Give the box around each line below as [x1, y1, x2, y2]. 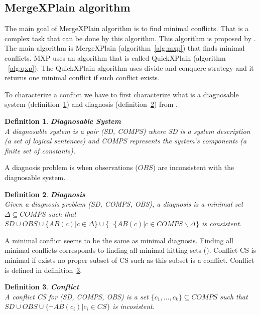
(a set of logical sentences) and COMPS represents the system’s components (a [5, 135, 247, 146]
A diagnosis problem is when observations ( [5, 162, 138, 173]
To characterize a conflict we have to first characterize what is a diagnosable [5, 89, 239, 99]
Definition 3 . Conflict [5, 281, 79, 292]
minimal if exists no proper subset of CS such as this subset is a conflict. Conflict [5, 255, 254, 265]
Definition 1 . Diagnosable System [5, 115, 121, 126]
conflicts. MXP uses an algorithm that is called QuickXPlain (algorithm [5, 52, 226, 63]
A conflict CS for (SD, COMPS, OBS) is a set [5, 291, 149, 301]
